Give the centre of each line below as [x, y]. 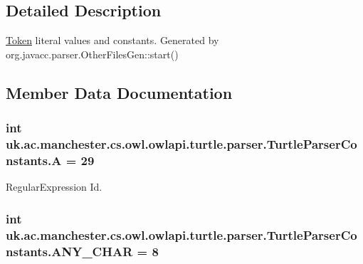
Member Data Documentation [119, 92]
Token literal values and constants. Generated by [112, 40]
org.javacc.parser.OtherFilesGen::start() [92, 54]
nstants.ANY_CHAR [69, 251]
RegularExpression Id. [54, 187]
